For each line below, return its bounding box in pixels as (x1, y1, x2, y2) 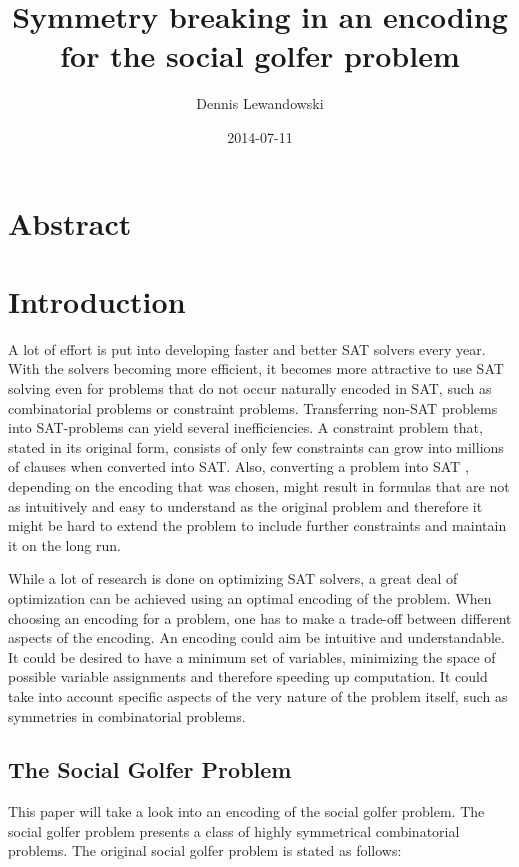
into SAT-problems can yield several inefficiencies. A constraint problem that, (8, 417, 483, 438)
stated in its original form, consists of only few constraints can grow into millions (8, 436, 504, 457)
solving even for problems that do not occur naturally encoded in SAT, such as (8, 378, 492, 398)
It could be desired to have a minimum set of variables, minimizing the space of (8, 646, 496, 667)
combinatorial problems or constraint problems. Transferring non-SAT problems (8, 397, 498, 418)
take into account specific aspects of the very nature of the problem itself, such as (8, 685, 508, 706)
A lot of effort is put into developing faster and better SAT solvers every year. (8, 338, 486, 359)
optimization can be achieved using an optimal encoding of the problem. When (8, 587, 492, 608)
